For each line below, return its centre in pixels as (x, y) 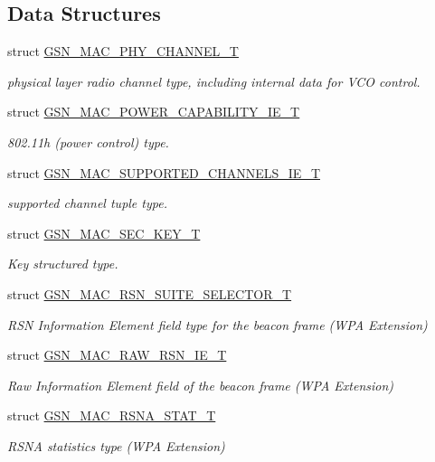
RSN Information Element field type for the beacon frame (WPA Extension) (217, 324)
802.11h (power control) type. (88, 141)
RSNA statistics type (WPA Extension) (116, 445)
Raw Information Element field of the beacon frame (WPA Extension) (201, 385)
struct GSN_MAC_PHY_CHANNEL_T (123, 51)
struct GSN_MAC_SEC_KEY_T (104, 233)
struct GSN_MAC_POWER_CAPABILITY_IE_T (154, 112)
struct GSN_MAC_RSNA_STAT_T (112, 415)
